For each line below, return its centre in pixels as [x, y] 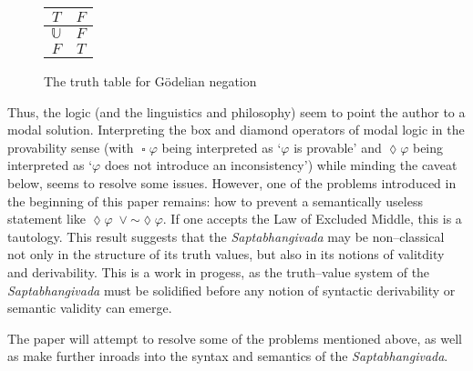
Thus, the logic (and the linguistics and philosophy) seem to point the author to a [236, 111]
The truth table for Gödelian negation [150, 81]
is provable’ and [338, 147]
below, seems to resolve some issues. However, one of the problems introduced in [232, 182]
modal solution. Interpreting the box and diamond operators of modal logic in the [236, 130]
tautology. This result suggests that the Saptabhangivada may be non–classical [226, 236]
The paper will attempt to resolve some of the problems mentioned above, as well [235, 338]
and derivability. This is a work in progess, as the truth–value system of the [219, 271]
